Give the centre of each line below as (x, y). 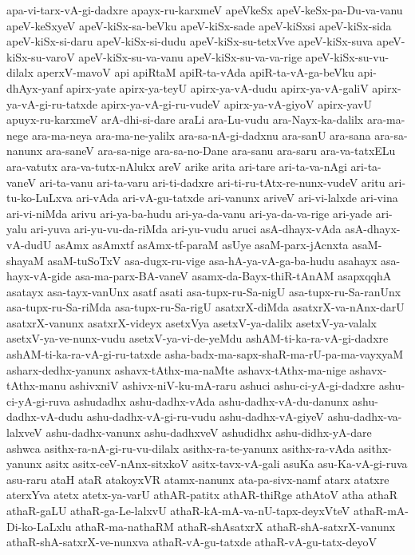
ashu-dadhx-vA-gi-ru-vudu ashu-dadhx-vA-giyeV (205, 416)
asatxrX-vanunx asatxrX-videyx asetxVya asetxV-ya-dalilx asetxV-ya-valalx (192, 322)
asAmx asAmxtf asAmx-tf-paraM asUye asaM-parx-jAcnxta (202, 244)
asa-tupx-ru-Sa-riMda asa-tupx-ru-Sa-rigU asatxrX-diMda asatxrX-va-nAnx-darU (206, 307)
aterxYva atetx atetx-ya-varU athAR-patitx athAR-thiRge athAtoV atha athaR (202, 495)
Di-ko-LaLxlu (39, 526)
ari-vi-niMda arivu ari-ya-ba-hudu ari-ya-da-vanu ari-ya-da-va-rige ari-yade (190, 213)
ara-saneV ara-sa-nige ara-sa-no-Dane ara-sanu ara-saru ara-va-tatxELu (221, 151)
